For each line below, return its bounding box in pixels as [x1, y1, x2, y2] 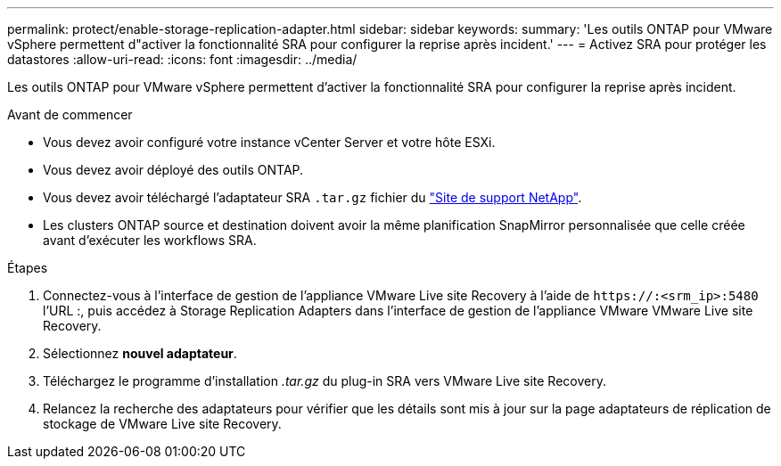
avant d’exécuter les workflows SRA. [43, 233, 257, 248]
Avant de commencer [7, 107, 133, 122]
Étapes [7, 260, 48, 275]
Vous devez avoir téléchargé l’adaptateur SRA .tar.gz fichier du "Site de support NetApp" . [43, 190, 582, 205]
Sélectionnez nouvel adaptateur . [43, 346, 237, 361]
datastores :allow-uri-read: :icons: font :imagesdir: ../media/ [7, 52, 358, 67]
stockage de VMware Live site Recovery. [43, 416, 282, 431]
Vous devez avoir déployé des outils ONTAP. [43, 162, 304, 177]
